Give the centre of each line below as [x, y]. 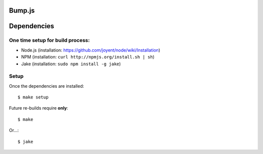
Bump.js [22, 10]
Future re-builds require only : [38, 108]
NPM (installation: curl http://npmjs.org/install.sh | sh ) [88, 57]
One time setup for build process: [49, 40]
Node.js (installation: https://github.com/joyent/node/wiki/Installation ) [91, 50]
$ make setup [33, 97]
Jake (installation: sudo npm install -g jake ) [71, 64]
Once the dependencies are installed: [47, 86]
